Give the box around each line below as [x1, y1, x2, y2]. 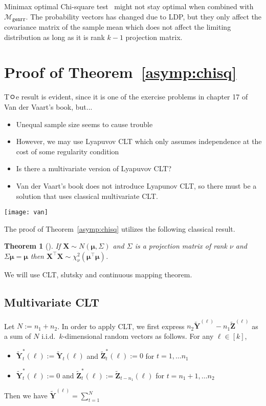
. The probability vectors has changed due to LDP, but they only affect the [26, 11, 262, 22]
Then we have [4, 390, 48, 401]
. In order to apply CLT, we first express [57, 320, 185, 331]
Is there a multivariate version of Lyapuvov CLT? [16, 163, 171, 174]
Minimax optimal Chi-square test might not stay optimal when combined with [4, 1, 254, 11]
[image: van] [4, 209, 48, 216]
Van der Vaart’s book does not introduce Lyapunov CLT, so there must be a [16, 180, 257, 191]
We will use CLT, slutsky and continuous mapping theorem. [4, 269, 192, 279]
